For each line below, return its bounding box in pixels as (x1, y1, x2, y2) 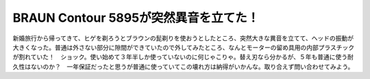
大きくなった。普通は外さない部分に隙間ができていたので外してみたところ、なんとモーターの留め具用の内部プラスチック (12, 43, 355, 51)
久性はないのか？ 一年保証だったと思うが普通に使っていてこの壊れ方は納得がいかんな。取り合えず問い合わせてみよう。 (12, 62, 354, 71)
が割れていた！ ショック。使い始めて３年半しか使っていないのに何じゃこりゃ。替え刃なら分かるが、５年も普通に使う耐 (12, 53, 354, 61)
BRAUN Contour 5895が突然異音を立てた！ (12, 10, 260, 25)
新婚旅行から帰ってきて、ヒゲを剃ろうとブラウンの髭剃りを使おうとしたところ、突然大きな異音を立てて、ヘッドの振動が (12, 34, 354, 42)
